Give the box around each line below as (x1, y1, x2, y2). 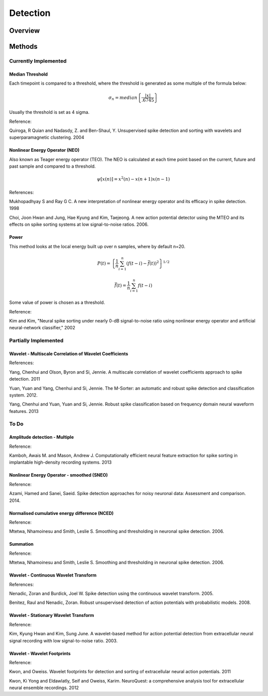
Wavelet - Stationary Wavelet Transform (9, 612, 94, 618)
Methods (9, 42, 38, 51)
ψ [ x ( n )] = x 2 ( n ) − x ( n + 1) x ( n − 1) (97, 176, 170, 182)
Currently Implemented (9, 57, 67, 64)
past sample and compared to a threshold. (9, 163, 96, 169)
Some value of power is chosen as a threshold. (9, 299, 105, 305)
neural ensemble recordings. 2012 (9, 685, 79, 691)
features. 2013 (9, 408, 39, 414)
